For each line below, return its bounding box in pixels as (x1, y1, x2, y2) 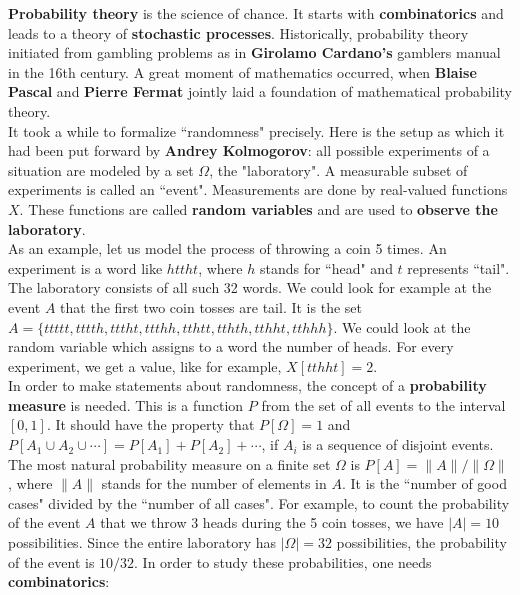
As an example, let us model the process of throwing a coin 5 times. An (8, 238, 447, 259)
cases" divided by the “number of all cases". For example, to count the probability (8, 492, 510, 513)
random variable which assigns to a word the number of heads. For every (8, 336, 454, 357)
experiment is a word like (8, 257, 163, 278)
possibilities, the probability (336, 532, 507, 553)
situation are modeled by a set (8, 159, 194, 180)
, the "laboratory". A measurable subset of (209, 159, 468, 180)
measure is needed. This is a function (8, 394, 244, 415)
